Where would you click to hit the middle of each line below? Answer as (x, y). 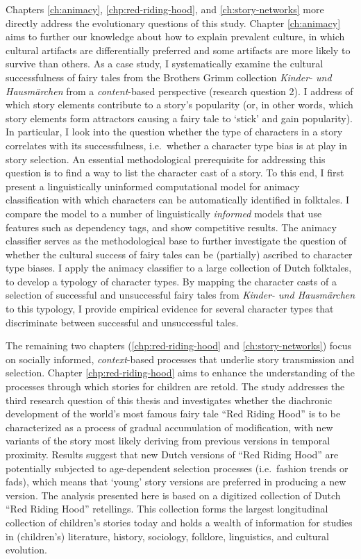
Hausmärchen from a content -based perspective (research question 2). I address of (179, 91)
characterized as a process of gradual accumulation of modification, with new (169, 427)
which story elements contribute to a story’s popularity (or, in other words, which (179, 105)
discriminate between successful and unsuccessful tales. (122, 322)
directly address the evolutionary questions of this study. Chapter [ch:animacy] (173, 23)
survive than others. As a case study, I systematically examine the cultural (165, 64)
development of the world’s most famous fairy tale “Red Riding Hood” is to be (173, 414)
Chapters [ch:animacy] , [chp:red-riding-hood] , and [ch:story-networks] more (165, 9)
